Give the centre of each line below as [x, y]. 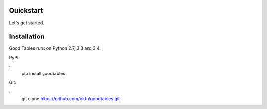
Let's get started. [27, 23]
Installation [27, 37]
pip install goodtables [43, 73]
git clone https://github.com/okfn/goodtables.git [70, 98]
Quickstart [26, 11]
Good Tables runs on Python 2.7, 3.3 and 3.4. [55, 48]
